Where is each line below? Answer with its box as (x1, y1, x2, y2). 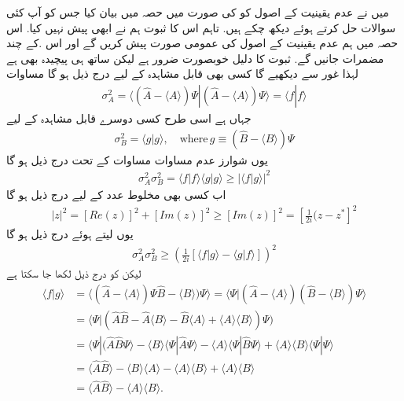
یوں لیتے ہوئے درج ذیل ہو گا (6, 226, 134, 242)
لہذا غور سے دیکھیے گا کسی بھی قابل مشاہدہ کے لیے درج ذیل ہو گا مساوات (6, 65, 358, 82)
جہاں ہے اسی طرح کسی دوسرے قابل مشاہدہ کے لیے (6, 110, 252, 126)
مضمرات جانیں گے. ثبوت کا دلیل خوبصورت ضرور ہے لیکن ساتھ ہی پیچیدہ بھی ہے (6, 50, 384, 66)
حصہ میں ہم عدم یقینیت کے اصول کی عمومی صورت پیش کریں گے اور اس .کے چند (6, 35, 398, 51)
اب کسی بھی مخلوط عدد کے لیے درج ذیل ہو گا (6, 186, 226, 202)
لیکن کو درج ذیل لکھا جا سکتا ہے (6, 265, 141, 281)
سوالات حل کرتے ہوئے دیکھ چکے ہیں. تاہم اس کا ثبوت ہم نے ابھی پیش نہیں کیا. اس (6, 19, 396, 35)
